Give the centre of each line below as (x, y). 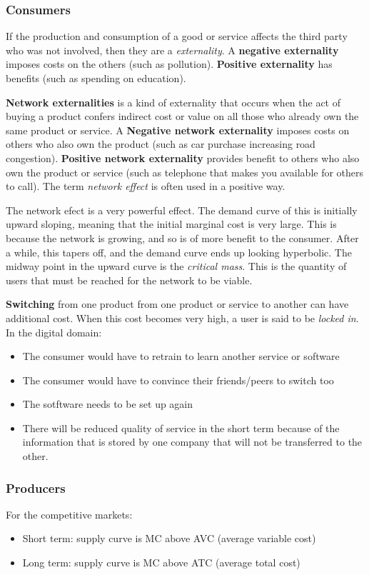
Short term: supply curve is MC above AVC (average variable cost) (169, 538)
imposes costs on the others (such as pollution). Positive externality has (169, 64)
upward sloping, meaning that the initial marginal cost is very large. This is (171, 224)
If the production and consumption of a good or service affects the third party (177, 36)
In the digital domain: (54, 332)
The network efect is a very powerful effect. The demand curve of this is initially (182, 210)
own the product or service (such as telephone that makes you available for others (185, 172)
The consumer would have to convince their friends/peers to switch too (178, 380)
